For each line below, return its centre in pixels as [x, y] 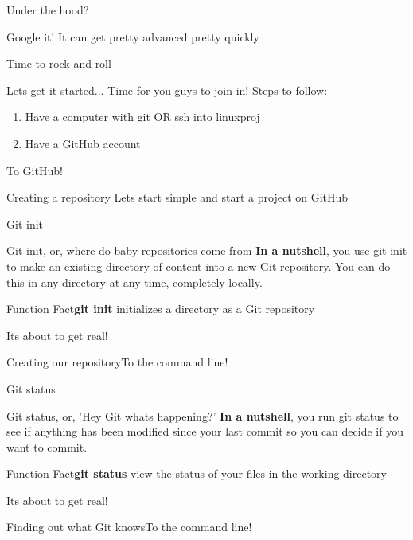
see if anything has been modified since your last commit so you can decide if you [205, 431]
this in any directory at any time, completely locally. [134, 282]
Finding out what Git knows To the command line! [129, 527]
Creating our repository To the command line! [117, 362]
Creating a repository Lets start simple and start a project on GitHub [177, 197]
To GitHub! [35, 170]
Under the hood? [48, 10]
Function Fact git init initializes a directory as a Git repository [161, 309]
